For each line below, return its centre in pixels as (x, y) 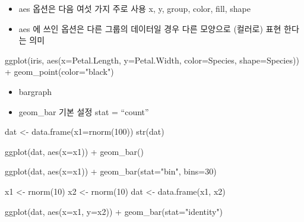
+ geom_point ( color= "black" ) (59, 72)
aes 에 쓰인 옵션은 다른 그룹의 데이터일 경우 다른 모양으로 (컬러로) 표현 (150, 28)
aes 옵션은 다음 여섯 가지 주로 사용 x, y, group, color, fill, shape (134, 8)
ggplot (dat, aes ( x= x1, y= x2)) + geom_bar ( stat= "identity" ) (114, 211)
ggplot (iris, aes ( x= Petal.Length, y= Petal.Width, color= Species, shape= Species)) (152, 60)
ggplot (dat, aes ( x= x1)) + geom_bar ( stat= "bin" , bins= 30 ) (111, 171)
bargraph (35, 91)
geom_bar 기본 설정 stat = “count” (84, 111)
